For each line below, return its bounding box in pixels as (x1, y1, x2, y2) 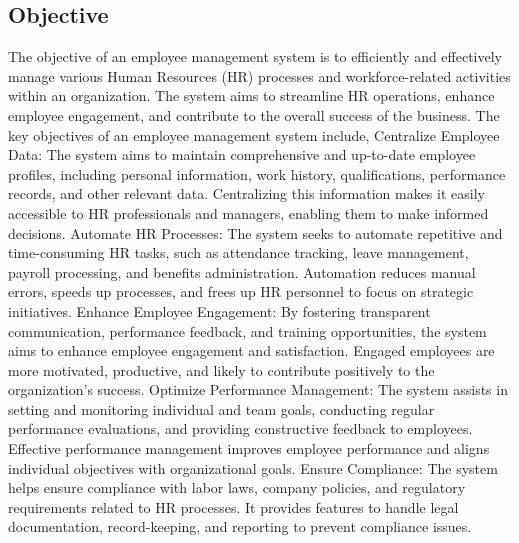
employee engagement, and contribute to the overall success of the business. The (8, 104, 500, 125)
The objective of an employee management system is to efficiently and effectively (8, 46, 503, 67)
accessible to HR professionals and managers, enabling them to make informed (8, 202, 489, 223)
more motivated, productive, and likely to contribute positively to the (8, 359, 435, 380)
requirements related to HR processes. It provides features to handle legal (8, 496, 459, 517)
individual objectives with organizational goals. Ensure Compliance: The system (8, 457, 498, 478)
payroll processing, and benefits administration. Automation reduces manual (8, 261, 476, 282)
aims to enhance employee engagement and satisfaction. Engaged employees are (8, 340, 495, 361)
